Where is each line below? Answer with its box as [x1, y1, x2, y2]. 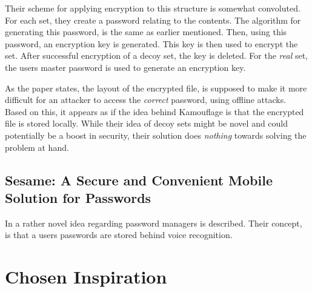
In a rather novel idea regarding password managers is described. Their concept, [5, 216, 302, 229]
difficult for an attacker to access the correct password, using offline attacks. [5, 93, 287, 106]
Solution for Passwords [5, 188, 151, 207]
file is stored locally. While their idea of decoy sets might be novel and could [5, 117, 288, 130]
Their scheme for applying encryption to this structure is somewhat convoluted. [5, 2, 300, 14]
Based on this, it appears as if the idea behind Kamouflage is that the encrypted [5, 105, 304, 118]
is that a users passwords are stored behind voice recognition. [5, 228, 233, 241]
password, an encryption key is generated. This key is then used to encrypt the [5, 37, 298, 50]
